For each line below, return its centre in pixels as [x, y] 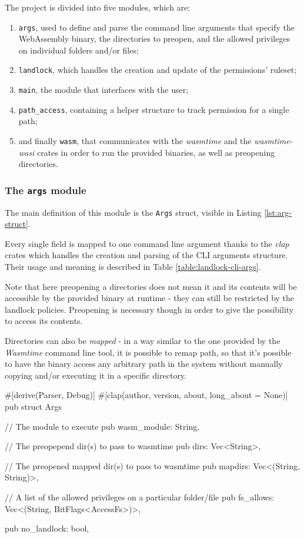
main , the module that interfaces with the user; [103, 90]
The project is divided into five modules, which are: [98, 7]
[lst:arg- [278, 212]
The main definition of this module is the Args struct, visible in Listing [133, 212]
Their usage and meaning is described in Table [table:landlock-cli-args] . [133, 267]
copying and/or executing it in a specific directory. [96, 375]
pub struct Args [34, 406]
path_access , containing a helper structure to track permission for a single [154, 109]
